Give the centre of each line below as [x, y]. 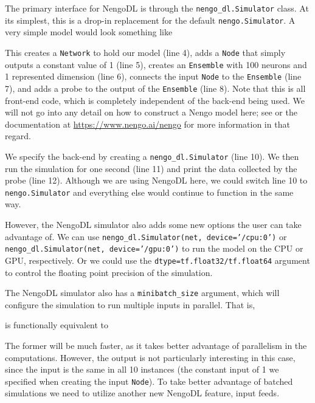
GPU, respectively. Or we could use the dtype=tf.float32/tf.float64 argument [157, 260]
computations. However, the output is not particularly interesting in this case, [150, 357]
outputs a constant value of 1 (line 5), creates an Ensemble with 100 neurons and [156, 64]
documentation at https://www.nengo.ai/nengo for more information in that [147, 124]
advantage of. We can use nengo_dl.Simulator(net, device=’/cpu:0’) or [146, 236]
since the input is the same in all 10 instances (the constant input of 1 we [142, 369]
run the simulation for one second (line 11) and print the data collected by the [151, 168]
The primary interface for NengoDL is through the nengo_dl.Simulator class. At [157, 8]
